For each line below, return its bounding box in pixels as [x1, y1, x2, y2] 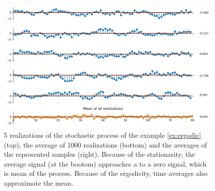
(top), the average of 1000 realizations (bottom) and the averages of [4, 139, 207, 149]
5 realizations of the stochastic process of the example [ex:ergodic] [4, 129, 201, 140]
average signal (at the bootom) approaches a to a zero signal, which [4, 158, 207, 169]
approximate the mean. [4, 177, 73, 188]
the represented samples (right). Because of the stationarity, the [4, 149, 195, 159]
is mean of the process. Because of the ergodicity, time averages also [4, 168, 208, 178]
